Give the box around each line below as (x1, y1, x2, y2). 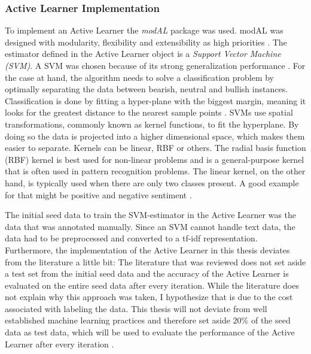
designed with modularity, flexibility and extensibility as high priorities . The (5, 35, 287, 48)
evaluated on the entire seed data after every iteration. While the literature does (5, 279, 299, 291)
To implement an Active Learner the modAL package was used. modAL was (5, 24, 283, 37)
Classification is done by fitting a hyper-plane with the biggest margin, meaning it (5, 94, 306, 107)
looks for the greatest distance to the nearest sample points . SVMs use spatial (5, 106, 293, 119)
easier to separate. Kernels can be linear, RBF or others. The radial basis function (5, 141, 306, 154)
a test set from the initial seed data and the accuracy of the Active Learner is (5, 267, 289, 280)
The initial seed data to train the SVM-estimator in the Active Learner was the (5, 208, 297, 221)
